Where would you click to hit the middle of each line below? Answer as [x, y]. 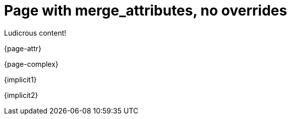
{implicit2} [21, 95]
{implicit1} [20, 79]
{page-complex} [31, 64]
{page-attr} [23, 48]
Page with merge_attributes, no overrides [146, 11]
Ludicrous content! [35, 33]
